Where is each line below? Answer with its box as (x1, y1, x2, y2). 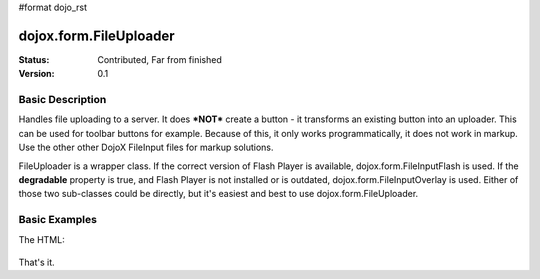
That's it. (18, 256, 55, 268)
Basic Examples (18, 213, 97, 227)
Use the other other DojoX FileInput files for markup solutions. (18, 141, 274, 154)
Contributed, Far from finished (97, 53, 222, 65)
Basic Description (18, 93, 107, 107)
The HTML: (18, 233, 65, 245)
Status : (18, 53, 50, 65)
